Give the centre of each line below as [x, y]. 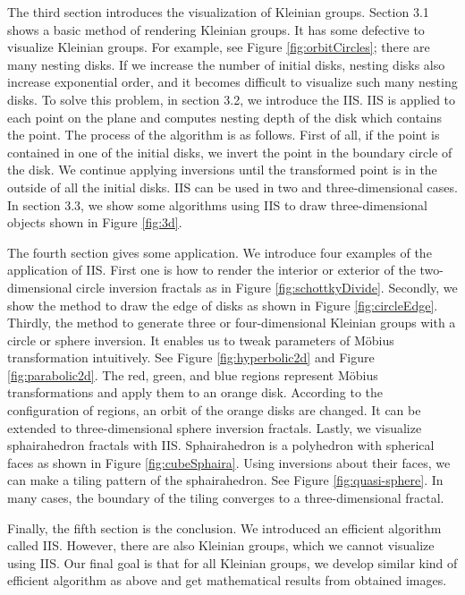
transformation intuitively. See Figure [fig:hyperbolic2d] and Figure [191, 357]
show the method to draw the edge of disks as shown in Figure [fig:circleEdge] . [223, 305]
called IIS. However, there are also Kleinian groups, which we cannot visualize [221, 545]
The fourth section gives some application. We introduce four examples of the [220, 252]
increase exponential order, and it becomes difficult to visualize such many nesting [232, 82]
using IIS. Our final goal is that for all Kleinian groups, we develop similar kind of [232, 562]
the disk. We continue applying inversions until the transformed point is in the [222, 170]
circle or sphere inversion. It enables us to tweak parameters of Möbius [201, 340]
